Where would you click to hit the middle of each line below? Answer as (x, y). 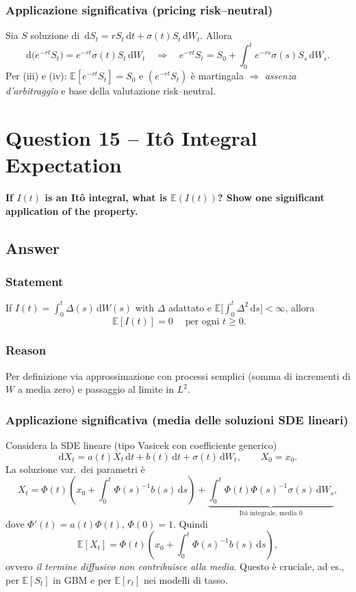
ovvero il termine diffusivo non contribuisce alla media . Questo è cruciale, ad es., (175, 566)
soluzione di (55, 35)
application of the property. (72, 210)
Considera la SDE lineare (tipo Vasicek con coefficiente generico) (141, 445)
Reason (26, 350)
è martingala (217, 76)
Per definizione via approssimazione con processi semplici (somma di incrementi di (178, 375)
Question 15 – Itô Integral (131, 137)
